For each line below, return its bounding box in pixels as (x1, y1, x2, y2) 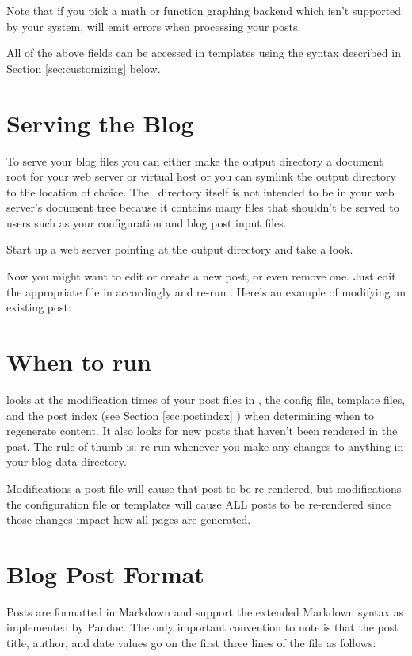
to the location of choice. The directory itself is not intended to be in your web (6, 183, 395, 200)
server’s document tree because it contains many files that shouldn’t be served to (6, 199, 399, 215)
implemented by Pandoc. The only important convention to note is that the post (6, 619, 399, 635)
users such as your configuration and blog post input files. (6, 214, 287, 231)
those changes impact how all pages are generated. (6, 511, 251, 528)
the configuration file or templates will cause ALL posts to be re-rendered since (6, 495, 391, 512)
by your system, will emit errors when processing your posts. (6, 17, 301, 34)
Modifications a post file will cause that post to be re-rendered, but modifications (6, 479, 402, 496)
